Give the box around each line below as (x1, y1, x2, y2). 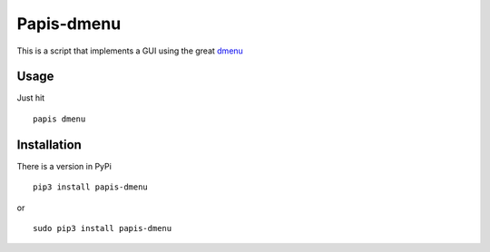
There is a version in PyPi (16, 160, 113, 171)
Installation (16, 137, 82, 152)
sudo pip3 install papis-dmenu (33, 223, 172, 233)
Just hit (16, 92, 45, 103)
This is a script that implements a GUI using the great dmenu (16, 45, 244, 56)
